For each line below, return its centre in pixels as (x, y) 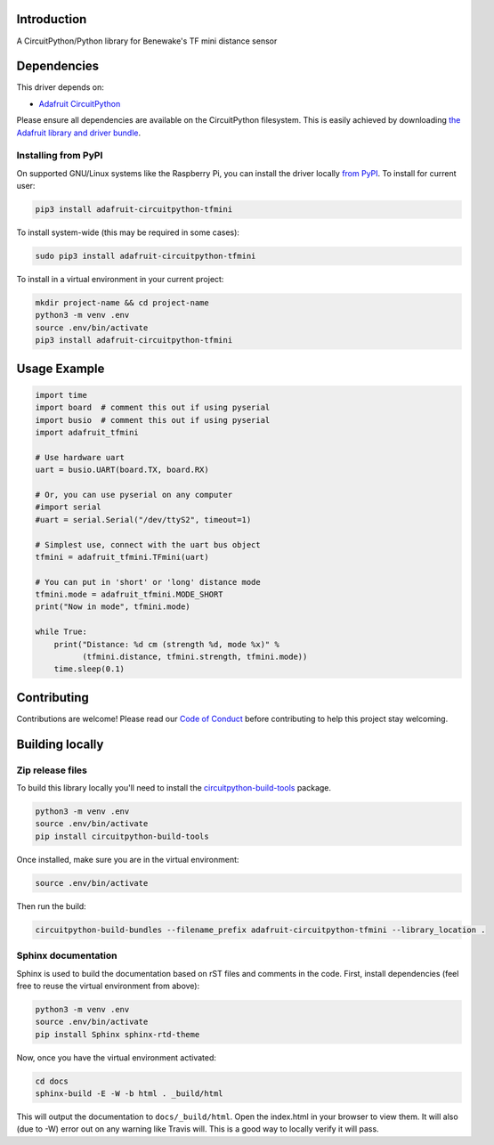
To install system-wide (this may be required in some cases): (128, 232)
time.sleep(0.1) (89, 669)
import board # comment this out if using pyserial (153, 408)
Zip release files (52, 770)
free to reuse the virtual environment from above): (108, 986)
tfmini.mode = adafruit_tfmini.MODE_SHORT (129, 595)
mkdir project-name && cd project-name (122, 303)
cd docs (52, 1081)
